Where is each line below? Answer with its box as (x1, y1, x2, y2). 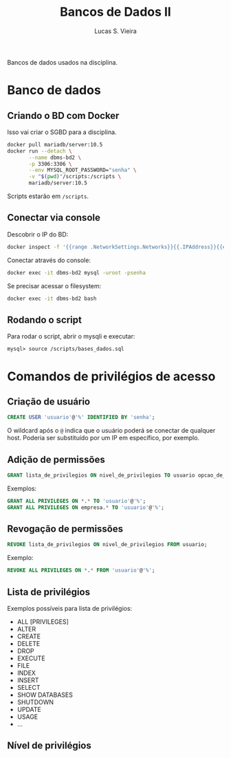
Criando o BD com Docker (7, 109, 120, 121)
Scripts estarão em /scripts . (7, 192, 89, 200)
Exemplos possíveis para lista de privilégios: (7, 605, 133, 612)
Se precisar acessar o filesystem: (7, 281, 102, 290)
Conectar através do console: (7, 256, 91, 264)
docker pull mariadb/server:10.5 (7, 141, 103, 148)
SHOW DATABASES (16, 691, 74, 699)
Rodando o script (7, 314, 82, 325)
